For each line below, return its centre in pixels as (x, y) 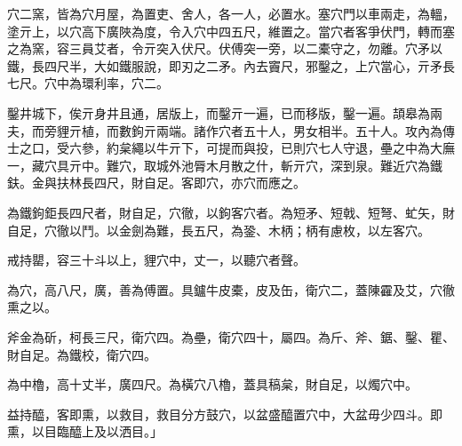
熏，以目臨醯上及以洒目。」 (85, 431)
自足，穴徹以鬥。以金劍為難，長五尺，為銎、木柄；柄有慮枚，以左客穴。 (219, 230)
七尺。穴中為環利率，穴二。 (88, 83)
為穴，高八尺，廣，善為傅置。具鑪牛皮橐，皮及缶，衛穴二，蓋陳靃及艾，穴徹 (231, 289)
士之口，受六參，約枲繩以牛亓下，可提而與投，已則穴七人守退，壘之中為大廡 (231, 148)
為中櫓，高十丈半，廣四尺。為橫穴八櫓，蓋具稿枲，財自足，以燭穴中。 (212, 384)
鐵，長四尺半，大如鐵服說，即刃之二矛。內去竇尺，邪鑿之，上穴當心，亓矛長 (231, 65)
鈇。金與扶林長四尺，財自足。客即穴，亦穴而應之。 (156, 183)
